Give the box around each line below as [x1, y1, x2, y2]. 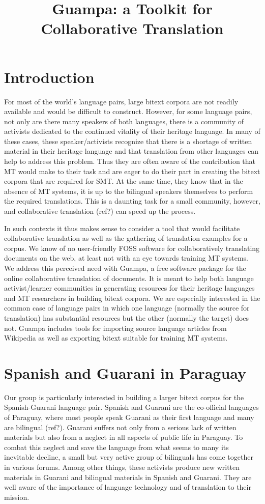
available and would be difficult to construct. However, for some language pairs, [4, 106, 252, 117]
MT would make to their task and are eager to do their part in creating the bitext [4, 165, 260, 176]
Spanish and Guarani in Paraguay [4, 362, 247, 383]
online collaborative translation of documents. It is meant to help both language [4, 272, 254, 283]
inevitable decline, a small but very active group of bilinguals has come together [4, 452, 253, 462]
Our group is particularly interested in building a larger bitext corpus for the [4, 391, 244, 402]
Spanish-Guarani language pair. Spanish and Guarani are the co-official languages [4, 402, 259, 412]
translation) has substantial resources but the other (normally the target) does [4, 312, 249, 323]
